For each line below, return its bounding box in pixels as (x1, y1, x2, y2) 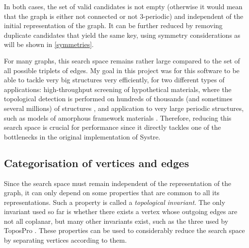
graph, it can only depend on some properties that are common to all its (4, 187, 220, 198)
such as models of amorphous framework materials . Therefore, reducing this (4, 112, 232, 123)
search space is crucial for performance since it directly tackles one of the (4, 122, 221, 132)
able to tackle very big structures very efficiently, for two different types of (4, 75, 225, 85)
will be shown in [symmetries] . (4, 39, 94, 49)
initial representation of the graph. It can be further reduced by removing (4, 20, 223, 31)
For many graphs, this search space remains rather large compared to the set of (4, 55, 240, 65)
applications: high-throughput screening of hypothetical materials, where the (4, 84, 232, 94)
